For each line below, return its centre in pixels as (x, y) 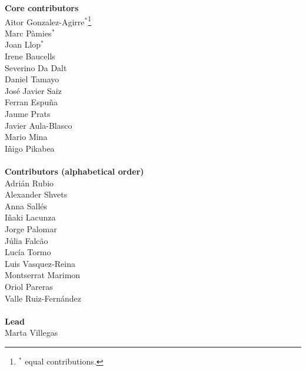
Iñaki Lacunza (30, 217)
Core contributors (42, 8)
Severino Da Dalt (36, 67)
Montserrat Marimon (43, 275)
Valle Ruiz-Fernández (43, 298)
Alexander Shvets (36, 194)
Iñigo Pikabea (30, 148)
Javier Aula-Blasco (39, 125)
